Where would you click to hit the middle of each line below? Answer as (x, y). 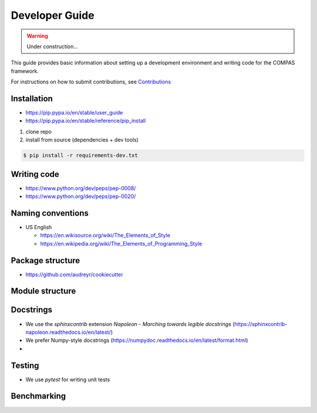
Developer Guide (53, 15)
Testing (25, 365)
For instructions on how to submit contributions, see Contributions (91, 82)
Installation (32, 98)
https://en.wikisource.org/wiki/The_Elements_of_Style (105, 236)
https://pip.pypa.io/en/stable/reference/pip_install (86, 121)
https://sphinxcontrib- (261, 324)
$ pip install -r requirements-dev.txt (80, 155)
